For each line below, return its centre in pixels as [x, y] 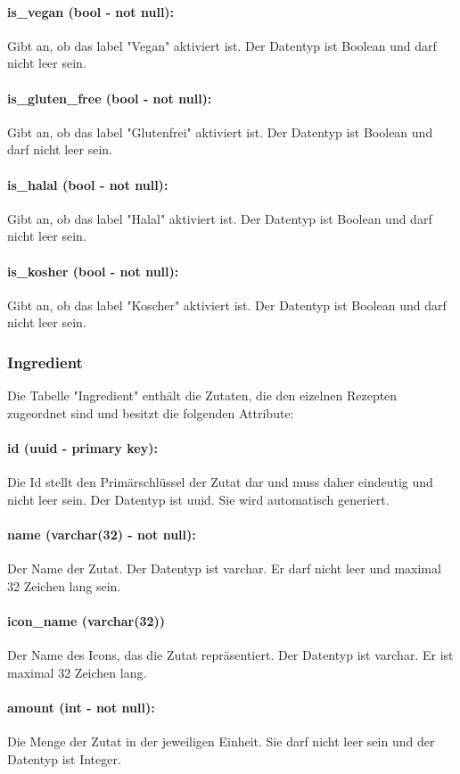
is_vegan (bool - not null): [91, 11]
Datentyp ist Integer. [64, 758]
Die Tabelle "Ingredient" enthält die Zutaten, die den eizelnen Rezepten [202, 395]
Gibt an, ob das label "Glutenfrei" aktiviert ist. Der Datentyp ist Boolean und [220, 132]
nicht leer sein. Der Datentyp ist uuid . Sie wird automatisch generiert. [198, 499]
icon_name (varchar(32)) [86, 620]
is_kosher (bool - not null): [93, 271]
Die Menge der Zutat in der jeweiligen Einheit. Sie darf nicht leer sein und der [221, 741]
